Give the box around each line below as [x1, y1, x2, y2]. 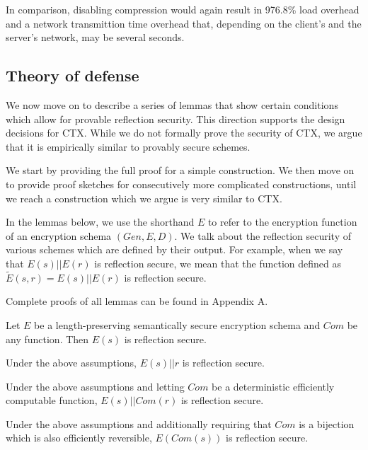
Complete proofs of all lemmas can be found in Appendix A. [6, 294, 268, 308]
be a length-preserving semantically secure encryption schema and [34, 317, 321, 332]
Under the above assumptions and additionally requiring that [6, 416, 272, 431]
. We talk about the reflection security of [174, 228, 351, 243]
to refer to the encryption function [207, 214, 357, 229]
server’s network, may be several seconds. [6, 30, 185, 45]
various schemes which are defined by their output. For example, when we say [6, 242, 343, 257]
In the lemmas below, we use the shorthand [6, 214, 195, 229]
